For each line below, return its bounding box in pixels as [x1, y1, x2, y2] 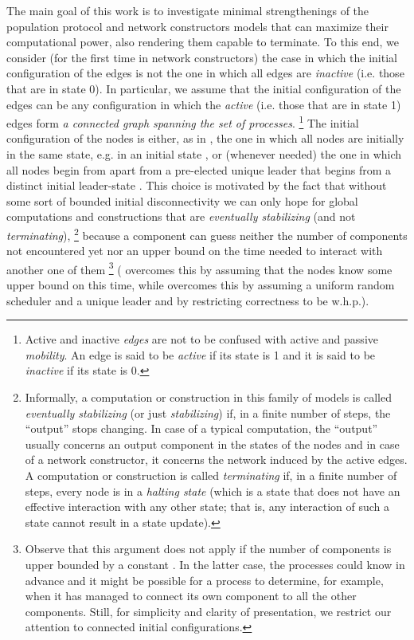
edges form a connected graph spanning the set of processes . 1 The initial [6, 112, 359, 131]
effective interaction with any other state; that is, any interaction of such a [25, 498, 390, 515]
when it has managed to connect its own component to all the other [25, 587, 357, 604]
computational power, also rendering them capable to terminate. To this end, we [6, 33, 400, 50]
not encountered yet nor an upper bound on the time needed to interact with [6, 242, 383, 259]
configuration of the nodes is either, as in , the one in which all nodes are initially [6, 130, 404, 147]
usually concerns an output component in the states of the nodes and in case [25, 435, 400, 452]
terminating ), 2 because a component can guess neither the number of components [6, 224, 408, 243]
